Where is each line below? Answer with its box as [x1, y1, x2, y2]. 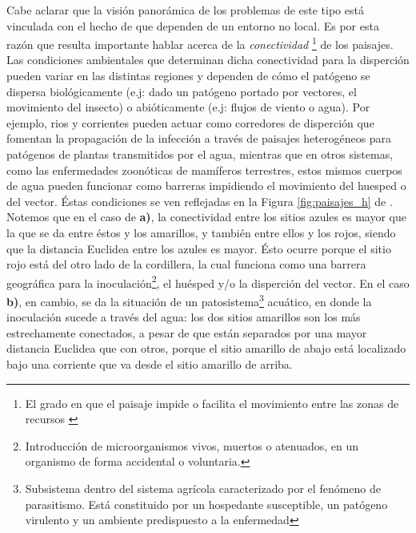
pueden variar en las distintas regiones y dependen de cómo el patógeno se [6, 67, 370, 84]
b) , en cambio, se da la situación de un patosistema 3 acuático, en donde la [6, 291, 372, 309]
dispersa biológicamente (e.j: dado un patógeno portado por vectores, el [6, 83, 357, 99]
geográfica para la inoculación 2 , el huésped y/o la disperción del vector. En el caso [6, 272, 410, 291]
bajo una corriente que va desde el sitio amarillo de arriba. [6, 356, 293, 373]
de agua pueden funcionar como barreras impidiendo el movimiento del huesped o [6, 177, 406, 194]
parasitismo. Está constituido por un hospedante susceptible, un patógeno [25, 495, 388, 512]
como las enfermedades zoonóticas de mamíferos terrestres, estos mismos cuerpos [6, 161, 402, 178]
